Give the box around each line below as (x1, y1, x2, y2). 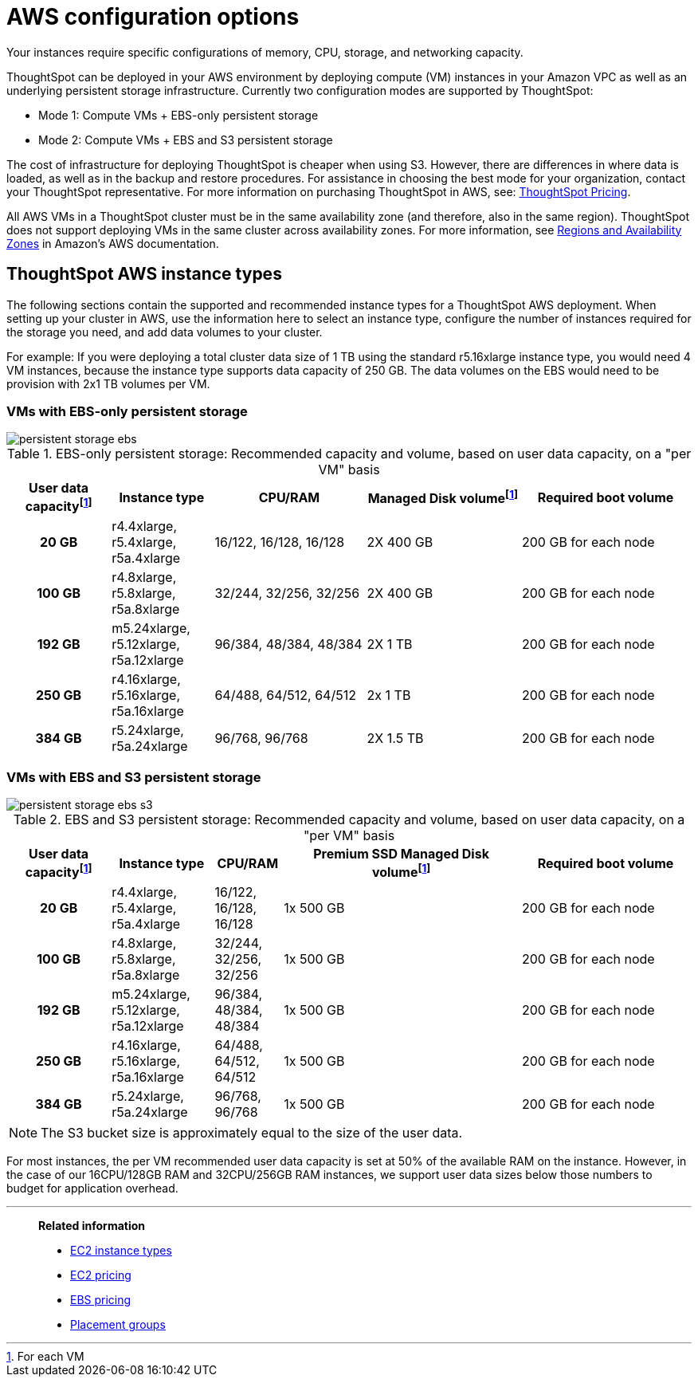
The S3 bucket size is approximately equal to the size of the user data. (41, 1124, 463, 1141)
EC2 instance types (70, 1243, 172, 1257)
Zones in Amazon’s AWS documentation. (6, 236, 219, 250)
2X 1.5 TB (367, 729, 424, 746)
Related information (38, 1218, 146, 1232)
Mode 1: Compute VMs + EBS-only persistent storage (38, 108, 319, 122)
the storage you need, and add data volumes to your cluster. (6, 324, 323, 339)
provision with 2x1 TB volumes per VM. (6, 376, 210, 391)
